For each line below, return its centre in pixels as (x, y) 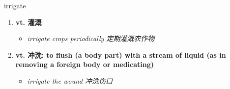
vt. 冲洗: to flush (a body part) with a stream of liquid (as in (121, 55)
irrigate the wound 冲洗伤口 (70, 80)
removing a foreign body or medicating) (85, 64)
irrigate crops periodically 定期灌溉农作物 (91, 38)
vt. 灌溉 (29, 22)
